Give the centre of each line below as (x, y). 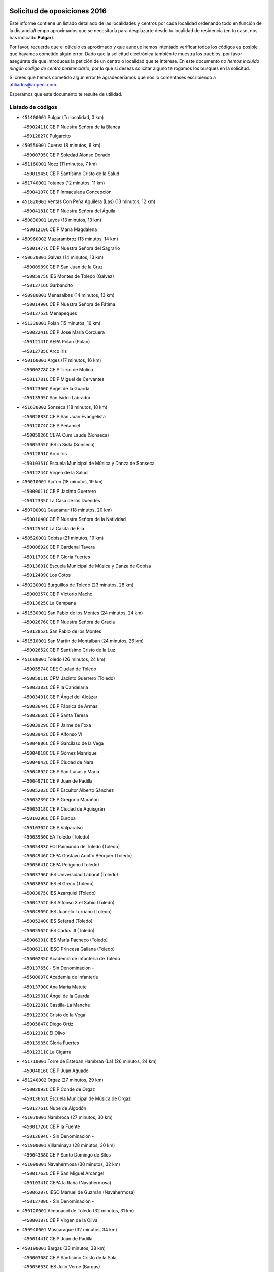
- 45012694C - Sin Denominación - (58, 1136)
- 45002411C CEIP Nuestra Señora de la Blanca (71, 127)
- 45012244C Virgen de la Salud (55, 473)
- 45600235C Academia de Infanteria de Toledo (71, 959)
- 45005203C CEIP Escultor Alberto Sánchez (68, 790)
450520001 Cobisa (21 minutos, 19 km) (63, 538)
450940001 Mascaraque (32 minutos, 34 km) (70, 1229)
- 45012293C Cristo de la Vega (54, 1015)
